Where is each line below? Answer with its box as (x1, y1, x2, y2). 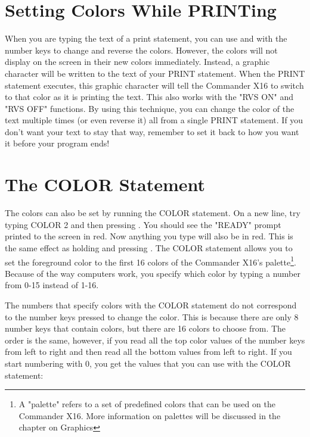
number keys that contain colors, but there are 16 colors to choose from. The (5, 322, 286, 335)
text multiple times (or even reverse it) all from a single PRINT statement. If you (5, 114, 303, 126)
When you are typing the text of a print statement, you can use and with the (5, 32, 287, 45)
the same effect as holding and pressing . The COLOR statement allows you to (5, 241, 293, 254)
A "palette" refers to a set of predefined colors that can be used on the (18, 398, 275, 410)
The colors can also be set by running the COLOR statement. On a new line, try (5, 207, 300, 219)
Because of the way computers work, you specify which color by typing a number (5, 267, 300, 279)
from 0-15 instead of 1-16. (5, 279, 99, 291)
